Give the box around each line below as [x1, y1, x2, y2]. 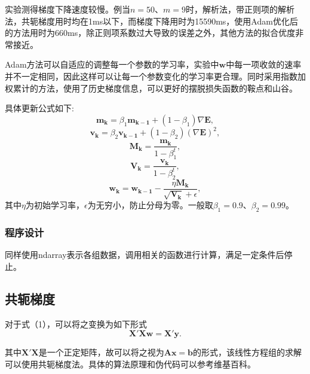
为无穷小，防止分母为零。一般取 [87, 199, 213, 211]
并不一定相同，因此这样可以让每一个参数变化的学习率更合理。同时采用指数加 [5, 69, 306, 82]
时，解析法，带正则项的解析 [186, 3, 295, 15]
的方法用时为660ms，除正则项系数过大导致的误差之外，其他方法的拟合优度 [5, 26, 296, 39]
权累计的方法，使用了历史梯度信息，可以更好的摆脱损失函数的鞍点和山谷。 [5, 81, 297, 94]
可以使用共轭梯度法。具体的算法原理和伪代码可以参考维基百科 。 [5, 357, 256, 370]
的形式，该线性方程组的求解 [192, 346, 302, 358]
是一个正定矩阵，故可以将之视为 [38, 346, 164, 358]
